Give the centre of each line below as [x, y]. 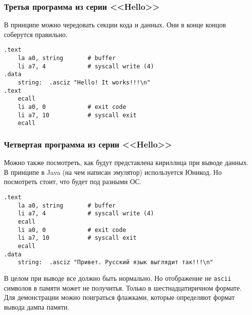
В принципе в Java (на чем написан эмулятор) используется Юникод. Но [113, 172]
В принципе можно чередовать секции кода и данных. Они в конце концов [115, 25]
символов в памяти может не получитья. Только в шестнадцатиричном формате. [123, 287]
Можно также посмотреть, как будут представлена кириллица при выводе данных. [126, 162]
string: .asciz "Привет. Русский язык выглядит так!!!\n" [116, 262]
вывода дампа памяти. [37, 306]
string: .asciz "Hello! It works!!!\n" [84, 83]
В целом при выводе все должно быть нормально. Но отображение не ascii [118, 278]
